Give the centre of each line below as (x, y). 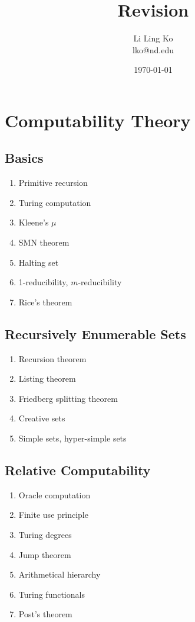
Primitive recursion (53, 183)
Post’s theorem (45, 614)
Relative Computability (78, 470)
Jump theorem (45, 554)
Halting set (39, 262)
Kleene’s (34, 222)
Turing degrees (45, 535)
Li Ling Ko (153, 38)
